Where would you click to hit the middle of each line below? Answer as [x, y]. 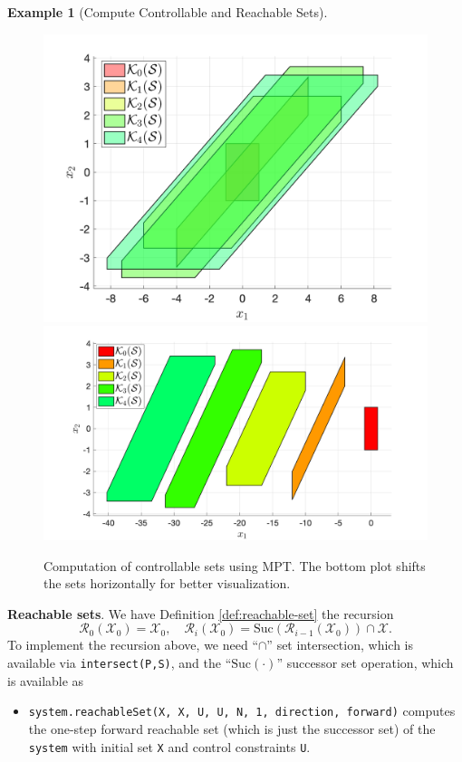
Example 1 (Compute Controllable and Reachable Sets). [168, 12]
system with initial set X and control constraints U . [169, 746]
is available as [46, 680]
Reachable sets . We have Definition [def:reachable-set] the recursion [201, 613]
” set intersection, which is [340, 645]
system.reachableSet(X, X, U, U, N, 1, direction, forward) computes [242, 711]
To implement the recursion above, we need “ [133, 645]
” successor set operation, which [365, 662]
